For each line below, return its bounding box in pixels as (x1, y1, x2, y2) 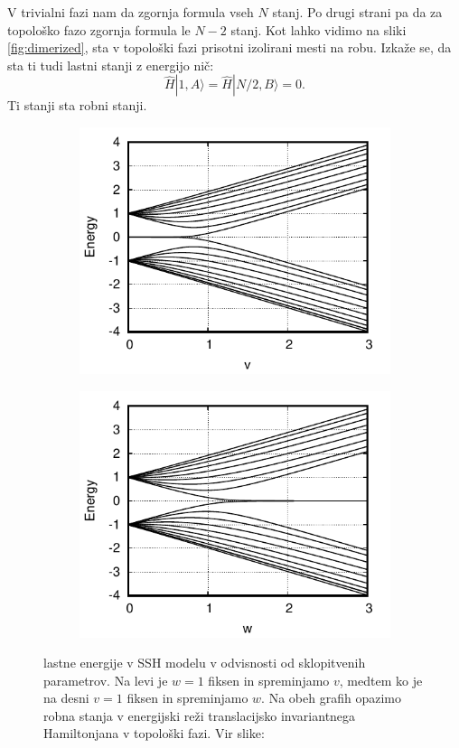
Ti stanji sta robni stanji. (7, 96, 147, 115)
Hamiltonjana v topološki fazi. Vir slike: (43, 724, 265, 743)
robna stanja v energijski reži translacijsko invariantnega (43, 706, 356, 725)
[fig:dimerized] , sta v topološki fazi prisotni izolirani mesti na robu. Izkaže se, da (7, 38, 452, 57)
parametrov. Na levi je (43, 670, 168, 689)
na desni (43, 688, 89, 707)
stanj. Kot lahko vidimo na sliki (230, 20, 407, 39)
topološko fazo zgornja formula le (7, 20, 191, 39)
